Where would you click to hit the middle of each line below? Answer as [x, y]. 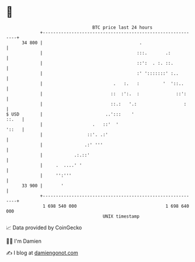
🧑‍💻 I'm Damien [24, 241]
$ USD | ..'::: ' [70, 114]
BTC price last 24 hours [123, 27]
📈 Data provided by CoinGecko [44, 228]
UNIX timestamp [121, 216]
